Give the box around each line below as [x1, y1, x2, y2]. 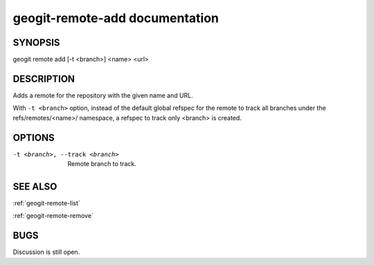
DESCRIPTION [12, 73, 75, 84]
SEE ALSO [12, 181, 57, 192]
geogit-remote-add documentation [12, 10, 220, 26]
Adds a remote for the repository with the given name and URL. [12, 91, 193, 100]
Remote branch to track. [67, 160, 136, 168]
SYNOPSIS [12, 37, 60, 48]
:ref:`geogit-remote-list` [12, 199, 81, 207]
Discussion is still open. [12, 248, 80, 256]
